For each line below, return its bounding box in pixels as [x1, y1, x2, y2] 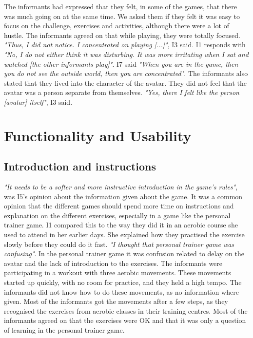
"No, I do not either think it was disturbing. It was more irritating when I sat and [4, 49, 249, 59]
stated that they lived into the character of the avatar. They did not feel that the [4, 77, 247, 88]
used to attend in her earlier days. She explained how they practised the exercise [4, 229, 245, 240]
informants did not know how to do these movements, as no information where [4, 286, 239, 297]
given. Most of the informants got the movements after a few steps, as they [4, 296, 228, 306]
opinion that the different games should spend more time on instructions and [4, 201, 234, 211]
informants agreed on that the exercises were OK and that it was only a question [4, 315, 246, 325]
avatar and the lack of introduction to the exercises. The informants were [4, 258, 223, 268]
